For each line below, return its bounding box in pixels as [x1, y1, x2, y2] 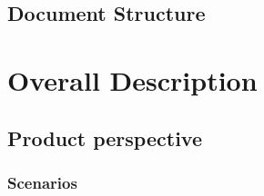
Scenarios [7, 171, 77, 193]
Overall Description [7, 61, 258, 98]
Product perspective [7, 123, 202, 152]
